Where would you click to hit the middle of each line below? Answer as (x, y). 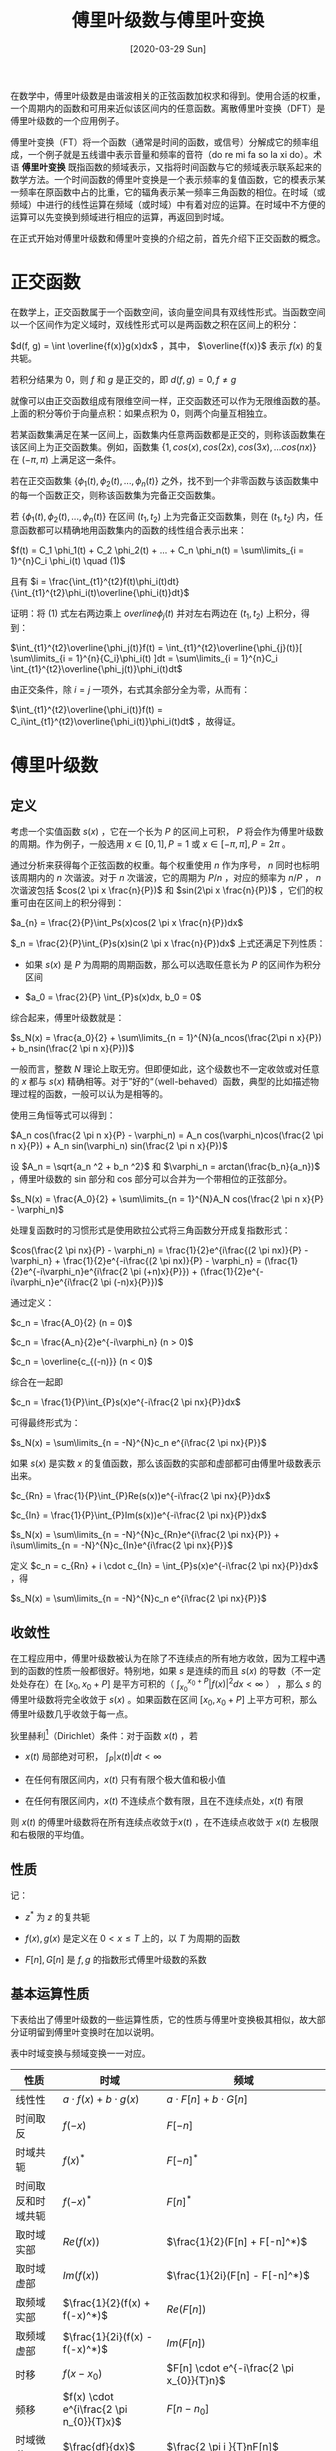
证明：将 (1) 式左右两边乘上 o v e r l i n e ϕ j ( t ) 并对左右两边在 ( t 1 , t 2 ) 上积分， (156, 614)
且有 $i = (28, 582)
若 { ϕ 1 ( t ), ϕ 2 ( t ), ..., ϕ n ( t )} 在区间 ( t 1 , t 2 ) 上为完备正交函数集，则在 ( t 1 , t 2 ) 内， (162, 517)
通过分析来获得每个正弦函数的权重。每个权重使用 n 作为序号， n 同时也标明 (165, 865)
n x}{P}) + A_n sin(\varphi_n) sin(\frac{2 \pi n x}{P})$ (119, 1146)
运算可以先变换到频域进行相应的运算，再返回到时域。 (120, 217)
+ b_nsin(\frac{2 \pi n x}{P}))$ (72, 1048)
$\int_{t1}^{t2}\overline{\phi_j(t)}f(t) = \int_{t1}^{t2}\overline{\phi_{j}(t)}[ (156, 648)
